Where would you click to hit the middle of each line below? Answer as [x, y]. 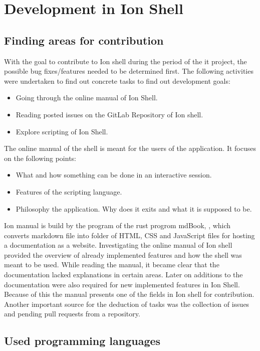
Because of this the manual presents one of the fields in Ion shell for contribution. [129, 294]
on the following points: [40, 158]
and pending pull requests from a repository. [72, 314]
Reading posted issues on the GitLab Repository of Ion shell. [109, 114]
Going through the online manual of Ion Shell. [87, 98]
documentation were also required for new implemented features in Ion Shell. [122, 284]
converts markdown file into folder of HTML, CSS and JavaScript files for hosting [129, 235]
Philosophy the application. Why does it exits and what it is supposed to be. [134, 208]
